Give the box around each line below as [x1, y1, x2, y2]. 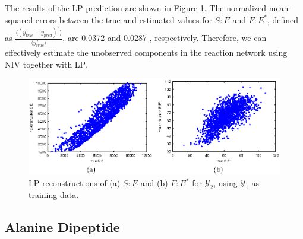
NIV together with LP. [5, 58, 87, 70]
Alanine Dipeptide [5, 217, 120, 235]
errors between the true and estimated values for [35, 13, 212, 26]
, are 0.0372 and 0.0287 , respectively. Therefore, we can [62, 31, 267, 44]
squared [5, 13, 33, 26]
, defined [267, 13, 299, 26]
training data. [29, 188, 79, 200]
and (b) [140, 177, 168, 189]
